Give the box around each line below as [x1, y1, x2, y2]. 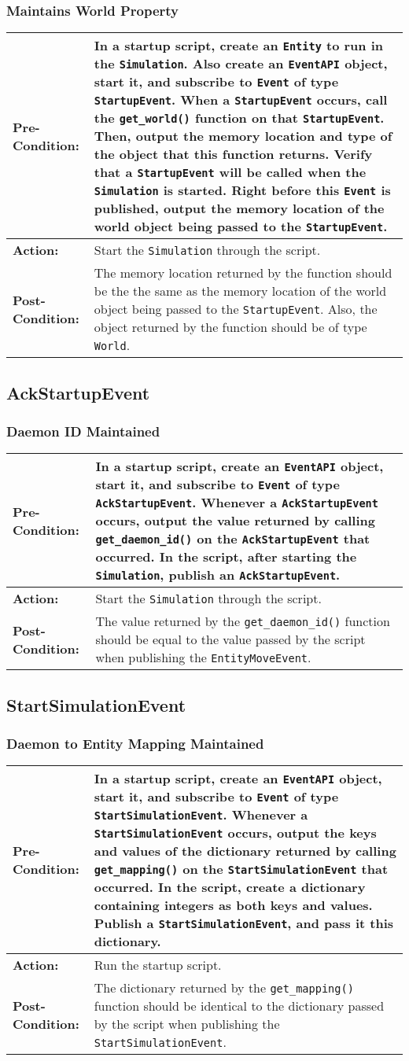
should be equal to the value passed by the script [95, 630, 366, 649]
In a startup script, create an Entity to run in [94, 36, 383, 55]
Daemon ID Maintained [6, 421, 160, 440]
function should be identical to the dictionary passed [94, 997, 385, 1015]
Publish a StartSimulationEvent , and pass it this [94, 914, 394, 933]
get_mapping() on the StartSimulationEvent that [94, 860, 389, 879]
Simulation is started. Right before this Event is [94, 181, 391, 200]
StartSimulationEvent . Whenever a [94, 805, 308, 824]
